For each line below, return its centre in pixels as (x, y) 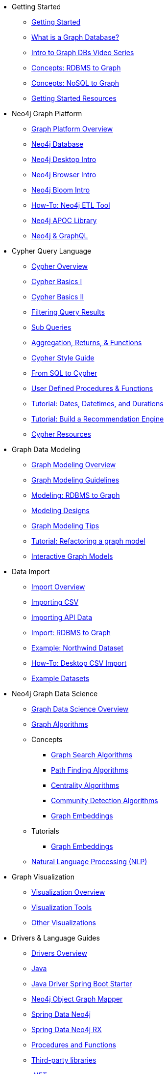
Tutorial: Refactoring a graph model (88, 541)
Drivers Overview (59, 953)
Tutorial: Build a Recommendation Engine (98, 419)
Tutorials (45, 831)
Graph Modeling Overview (74, 465)
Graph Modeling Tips (65, 526)
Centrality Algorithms (85, 785)
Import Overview (58, 587)
